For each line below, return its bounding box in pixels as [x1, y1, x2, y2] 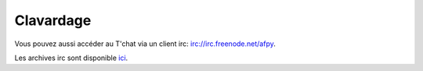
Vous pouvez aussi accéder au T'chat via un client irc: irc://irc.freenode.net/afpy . [14, 39, 276, 48]
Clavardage [14, 12, 92, 29]
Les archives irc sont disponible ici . [14, 53, 128, 62]
